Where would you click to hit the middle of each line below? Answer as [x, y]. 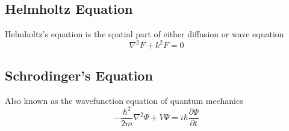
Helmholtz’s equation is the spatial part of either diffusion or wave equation [144, 34]
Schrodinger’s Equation [79, 75]
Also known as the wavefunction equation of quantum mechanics [124, 100]
